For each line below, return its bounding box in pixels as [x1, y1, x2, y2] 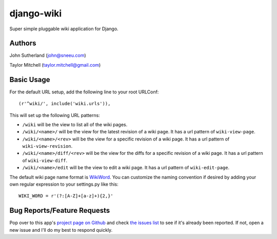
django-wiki [9, 8, 62, 19]
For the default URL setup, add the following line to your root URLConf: [9, 89, 159, 95]
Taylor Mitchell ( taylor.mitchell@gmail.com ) [9, 62, 101, 68]
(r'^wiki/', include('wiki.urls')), [18, 101, 111, 107]
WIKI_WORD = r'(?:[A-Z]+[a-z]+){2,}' [18, 193, 114, 199]
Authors [9, 39, 36, 48]
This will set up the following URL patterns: [9, 112, 100, 118]
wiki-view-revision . [22, 143, 73, 149]
